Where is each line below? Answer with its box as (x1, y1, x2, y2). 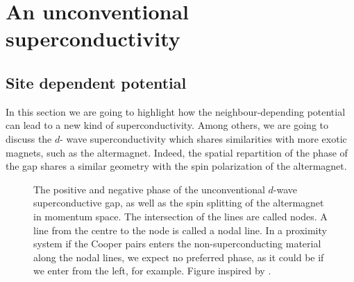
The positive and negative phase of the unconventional (33, 182, 265, 196)
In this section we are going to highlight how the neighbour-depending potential (6, 104, 346, 118)
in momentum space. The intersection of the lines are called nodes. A (33, 209, 328, 223)
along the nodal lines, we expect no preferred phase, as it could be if (33, 249, 324, 264)
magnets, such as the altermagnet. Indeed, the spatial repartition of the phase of (6, 145, 348, 159)
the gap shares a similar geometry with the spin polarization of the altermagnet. (6, 159, 347, 173)
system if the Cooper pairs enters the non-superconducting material (33, 236, 321, 251)
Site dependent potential (6, 71, 187, 93)
